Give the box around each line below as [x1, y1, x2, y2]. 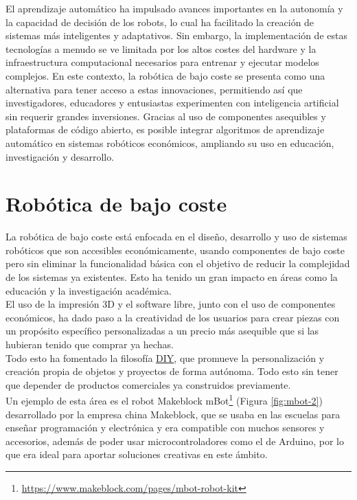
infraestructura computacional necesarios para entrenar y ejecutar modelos [5, 55, 319, 69]
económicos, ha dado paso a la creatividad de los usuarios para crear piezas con [5, 310, 340, 324]
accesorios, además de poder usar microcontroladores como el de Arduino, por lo [5, 433, 345, 448]
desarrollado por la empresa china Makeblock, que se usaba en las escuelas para [5, 407, 341, 421]
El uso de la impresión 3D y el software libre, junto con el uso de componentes [5, 297, 336, 311]
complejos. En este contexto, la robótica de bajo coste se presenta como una [5, 68, 325, 82]
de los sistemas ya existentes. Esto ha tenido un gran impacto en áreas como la [5, 270, 338, 284]
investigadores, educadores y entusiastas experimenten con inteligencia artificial [5, 95, 339, 110]
